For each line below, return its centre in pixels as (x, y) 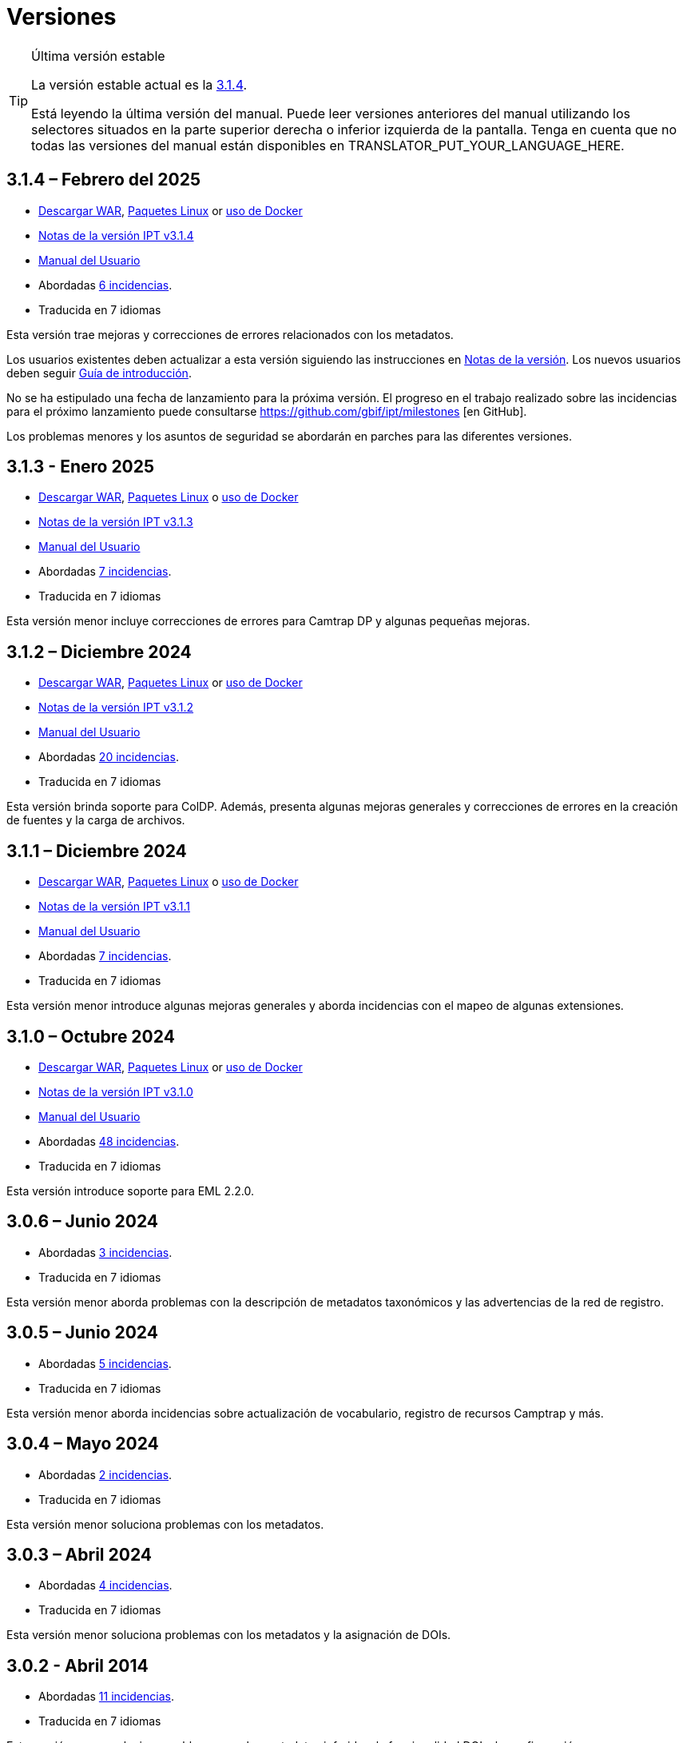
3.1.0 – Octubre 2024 (91, 1036)
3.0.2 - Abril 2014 (77, 1665)
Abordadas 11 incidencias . (106, 1697)
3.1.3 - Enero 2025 (81, 467)
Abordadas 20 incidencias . (109, 757)
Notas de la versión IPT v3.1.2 (116, 708)
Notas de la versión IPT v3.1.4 (116, 235)
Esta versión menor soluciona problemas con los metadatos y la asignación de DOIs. (229, 1635)
